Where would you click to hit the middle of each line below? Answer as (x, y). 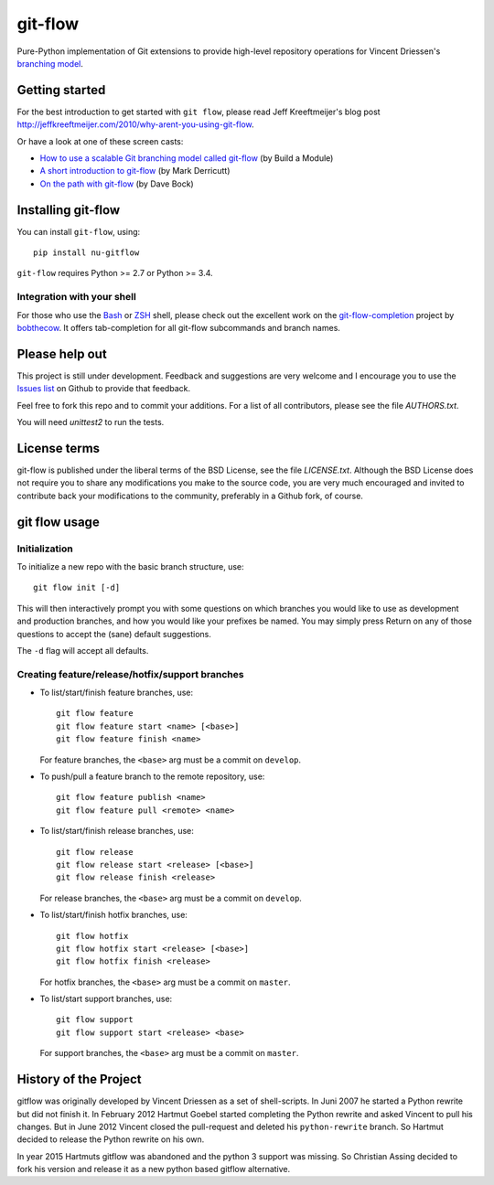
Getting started (61, 90)
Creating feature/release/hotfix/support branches (130, 674)
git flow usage (58, 522)
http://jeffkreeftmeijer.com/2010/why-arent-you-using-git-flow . (136, 124)
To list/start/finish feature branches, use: (117, 693)
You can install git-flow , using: (79, 231)
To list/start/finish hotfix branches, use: (113, 915)
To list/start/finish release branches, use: (117, 831)
